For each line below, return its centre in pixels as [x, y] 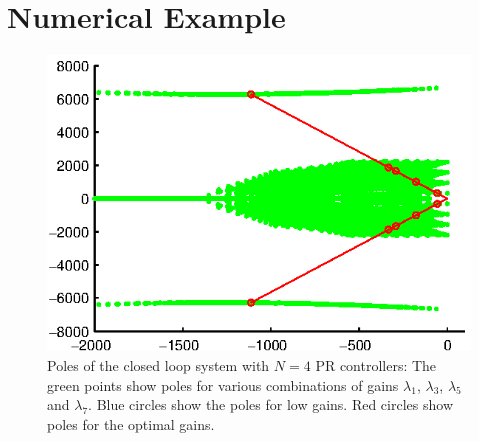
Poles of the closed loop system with [158, 364]
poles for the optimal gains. [131, 423]
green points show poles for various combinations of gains [223, 384]
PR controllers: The [376, 364]
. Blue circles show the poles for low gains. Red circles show [270, 404]
